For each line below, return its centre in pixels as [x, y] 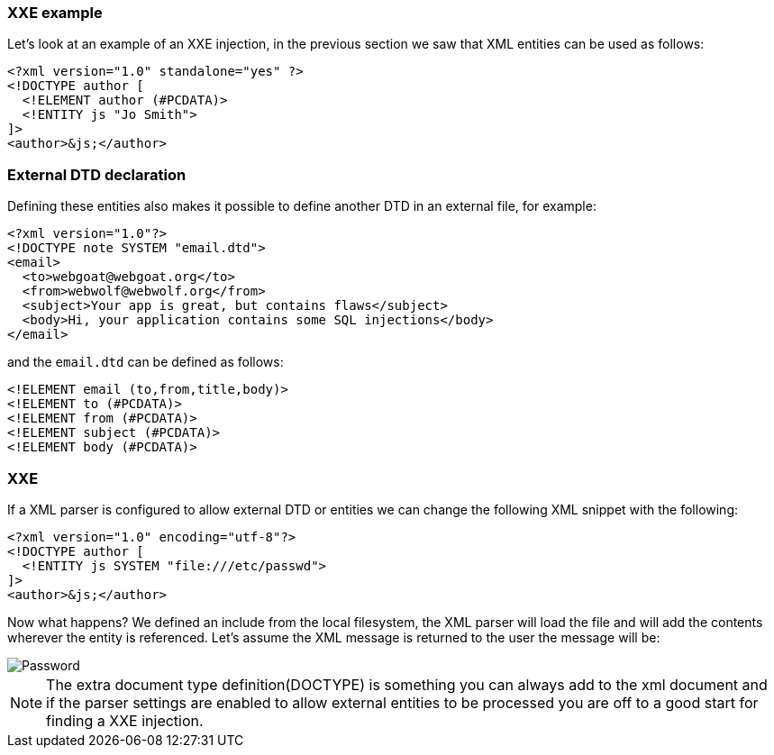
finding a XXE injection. [125, 720]
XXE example [55, 13]
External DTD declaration [97, 174]
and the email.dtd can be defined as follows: [146, 362]
